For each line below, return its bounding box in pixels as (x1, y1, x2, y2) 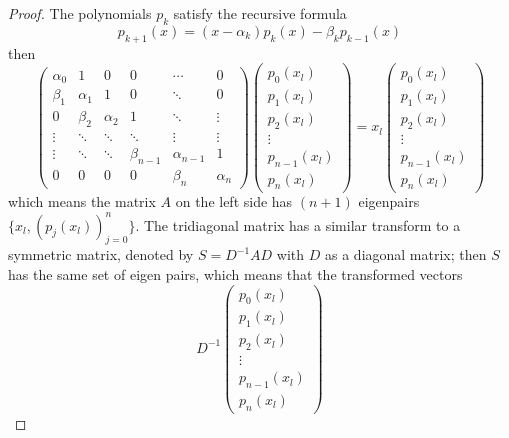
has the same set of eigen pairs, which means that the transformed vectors (8, 263, 463, 284)
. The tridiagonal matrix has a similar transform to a (135, 214, 461, 235)
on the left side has (175, 191, 293, 212)
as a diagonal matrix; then (325, 244, 487, 265)
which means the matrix (8, 191, 156, 212)
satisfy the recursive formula (173, 3, 347, 23)
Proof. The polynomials (8, 3, 152, 23)
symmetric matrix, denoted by (8, 244, 194, 265)
